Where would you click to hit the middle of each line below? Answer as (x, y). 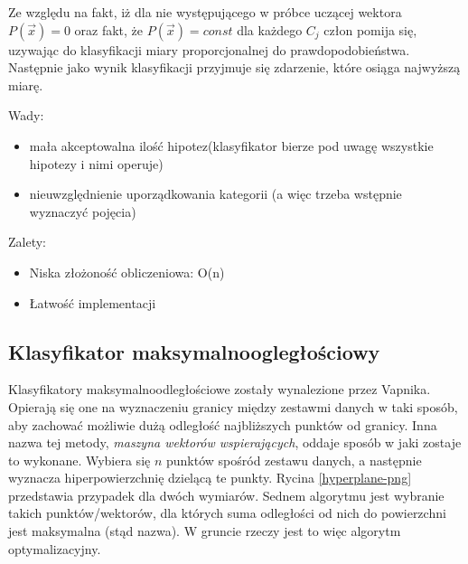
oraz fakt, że (109, 29)
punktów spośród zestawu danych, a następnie (294, 460)
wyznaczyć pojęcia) (83, 211)
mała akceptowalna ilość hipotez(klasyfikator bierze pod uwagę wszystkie (231, 145)
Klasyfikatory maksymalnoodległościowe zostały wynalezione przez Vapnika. (220, 389)
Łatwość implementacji (93, 302)
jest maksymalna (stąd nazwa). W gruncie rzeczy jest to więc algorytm (205, 531)
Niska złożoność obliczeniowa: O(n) (127, 272)
